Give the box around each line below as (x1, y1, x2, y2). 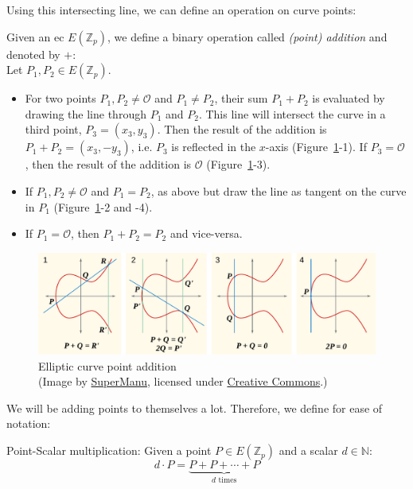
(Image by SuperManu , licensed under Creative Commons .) (38, 373, 328, 390)
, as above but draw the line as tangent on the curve (150, 182, 407, 199)
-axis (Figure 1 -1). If (265, 138, 367, 155)
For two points (25, 90, 96, 107)
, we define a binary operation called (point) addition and (107, 28, 388, 45)
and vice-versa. (169, 225, 243, 242)
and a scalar (279, 442, 338, 459)
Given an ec (6, 28, 64, 45)
